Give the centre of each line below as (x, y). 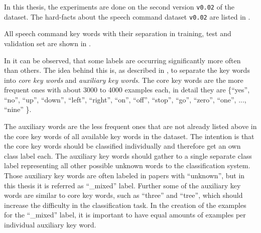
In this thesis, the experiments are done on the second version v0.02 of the (119, 7)
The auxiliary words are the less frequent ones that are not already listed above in (130, 126)
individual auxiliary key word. (50, 224)
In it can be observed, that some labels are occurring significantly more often (122, 60)
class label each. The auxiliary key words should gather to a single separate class (128, 155)
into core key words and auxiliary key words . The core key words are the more (124, 80)
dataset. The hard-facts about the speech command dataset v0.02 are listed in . (127, 16)
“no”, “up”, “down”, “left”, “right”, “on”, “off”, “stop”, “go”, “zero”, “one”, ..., (125, 99)
